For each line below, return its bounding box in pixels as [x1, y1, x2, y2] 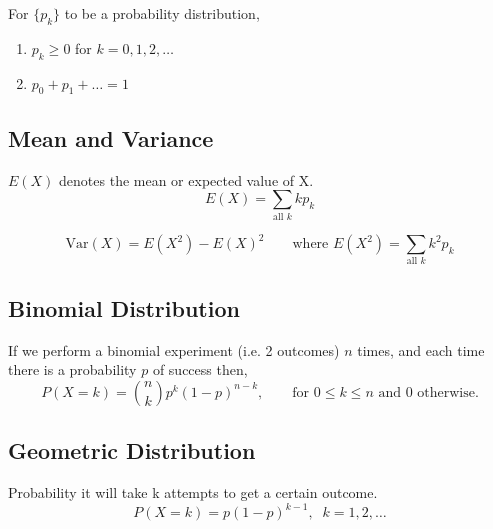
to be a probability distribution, [64, 3, 260, 23]
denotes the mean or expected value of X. [59, 169, 314, 190]
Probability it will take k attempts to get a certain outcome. [8, 481, 378, 502]
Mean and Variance [8, 122, 214, 153]
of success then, [152, 359, 248, 380]
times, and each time [357, 339, 485, 360]
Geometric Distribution [8, 435, 256, 466]
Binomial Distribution [8, 292, 240, 323]
